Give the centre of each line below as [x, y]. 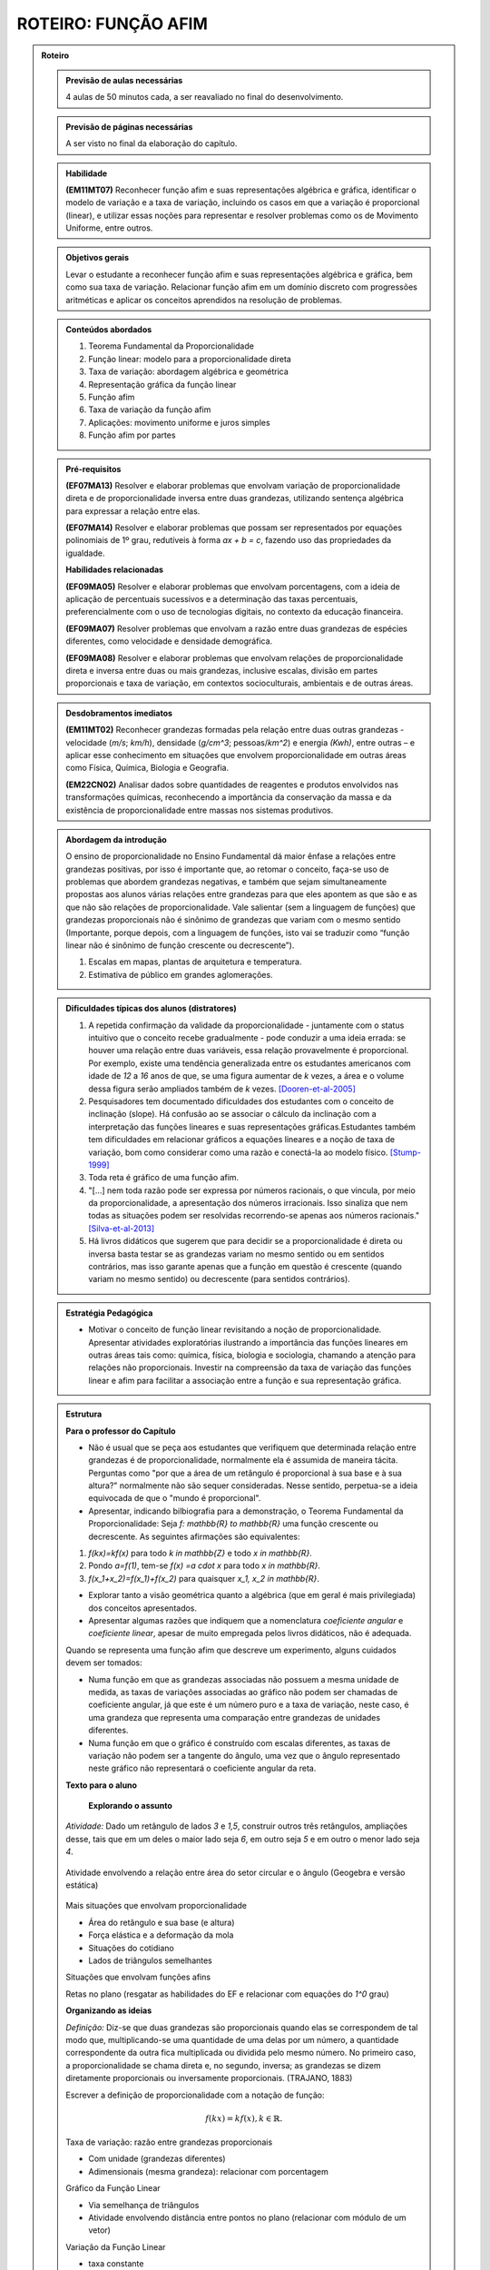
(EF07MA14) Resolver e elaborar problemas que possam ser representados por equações [234, 528]
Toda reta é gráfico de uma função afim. [164, 1178]
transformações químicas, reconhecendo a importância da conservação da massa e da [229, 797]
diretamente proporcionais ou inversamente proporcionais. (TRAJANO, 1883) [209, 2078]
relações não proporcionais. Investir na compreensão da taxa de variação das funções [250, 1367]
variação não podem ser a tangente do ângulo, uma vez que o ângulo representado [245, 1755]
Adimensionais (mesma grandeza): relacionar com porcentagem [208, 2171]
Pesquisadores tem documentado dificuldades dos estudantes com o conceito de [241, 1101]
